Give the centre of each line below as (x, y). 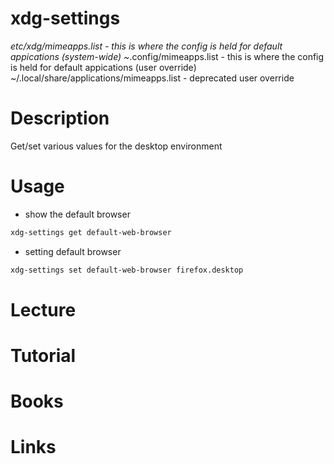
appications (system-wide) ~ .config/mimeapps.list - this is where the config (167, 56)
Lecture (43, 309)
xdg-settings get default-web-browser (91, 232)
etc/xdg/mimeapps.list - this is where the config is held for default (146, 46)
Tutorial (43, 355)
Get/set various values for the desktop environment (116, 146)
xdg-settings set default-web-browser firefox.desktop (127, 270)
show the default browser (77, 214)
